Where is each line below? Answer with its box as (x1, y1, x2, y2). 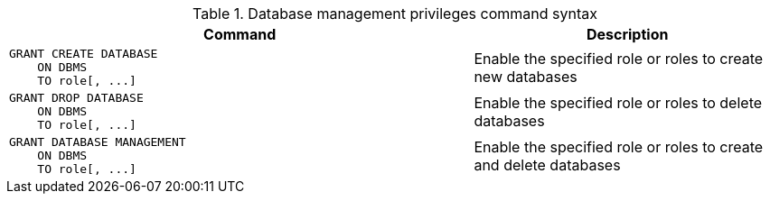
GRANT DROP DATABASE (9, 91, 144, 105)
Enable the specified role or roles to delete (474, 93, 763, 112)
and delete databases (474, 155, 621, 174)
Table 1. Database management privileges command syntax (192, 5, 597, 23)
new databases (474, 67, 577, 86)
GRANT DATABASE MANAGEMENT (9, 135, 186, 149)
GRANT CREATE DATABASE (9, 47, 158, 60)
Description (586, 25, 669, 43)
